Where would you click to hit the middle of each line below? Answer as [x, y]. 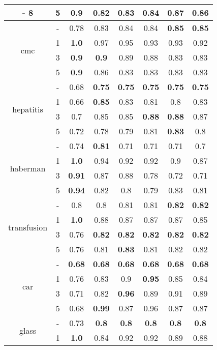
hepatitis [28, 109]
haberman [28, 168]
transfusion [28, 227]
